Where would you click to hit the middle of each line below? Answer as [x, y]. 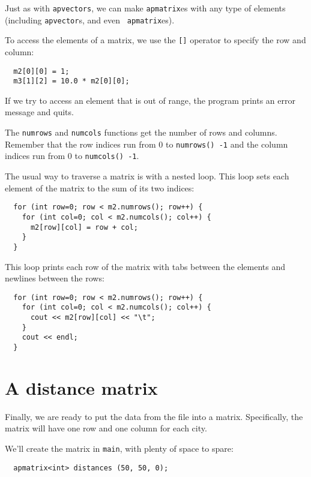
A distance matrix [81, 387]
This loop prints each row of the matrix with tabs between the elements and [145, 266]
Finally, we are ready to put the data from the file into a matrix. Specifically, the [154, 416]
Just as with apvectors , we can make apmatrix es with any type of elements [145, 8]
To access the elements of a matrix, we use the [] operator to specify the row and [155, 40]
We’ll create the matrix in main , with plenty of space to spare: [119, 448]
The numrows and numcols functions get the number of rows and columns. [141, 132]
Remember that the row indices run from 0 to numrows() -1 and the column [146, 144]
